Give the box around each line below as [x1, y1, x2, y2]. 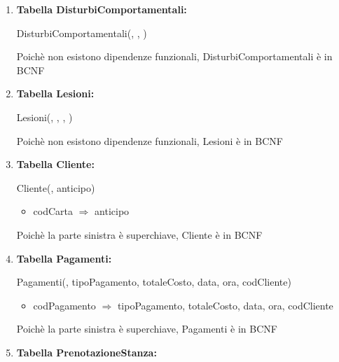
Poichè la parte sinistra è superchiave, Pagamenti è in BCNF [16, 321, 277, 336]
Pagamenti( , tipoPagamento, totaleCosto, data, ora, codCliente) [16, 274, 291, 289]
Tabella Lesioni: [16, 86, 95, 101]
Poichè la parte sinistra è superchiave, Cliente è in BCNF [16, 227, 263, 242]
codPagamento [33, 298, 96, 312]
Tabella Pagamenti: [16, 251, 112, 265]
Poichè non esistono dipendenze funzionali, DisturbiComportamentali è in [16, 49, 333, 64]
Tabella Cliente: [16, 157, 95, 172]
